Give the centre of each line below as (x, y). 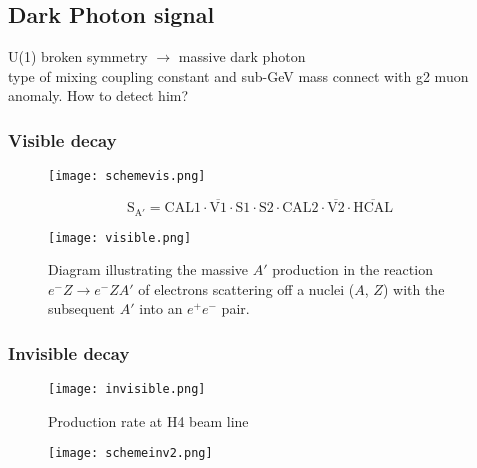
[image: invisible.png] (127, 389)
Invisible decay (69, 352)
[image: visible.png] (120, 237)
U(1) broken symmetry (78, 56)
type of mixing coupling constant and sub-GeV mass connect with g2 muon (238, 75)
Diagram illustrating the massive (148, 269)
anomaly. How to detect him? (98, 95)
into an (161, 308)
